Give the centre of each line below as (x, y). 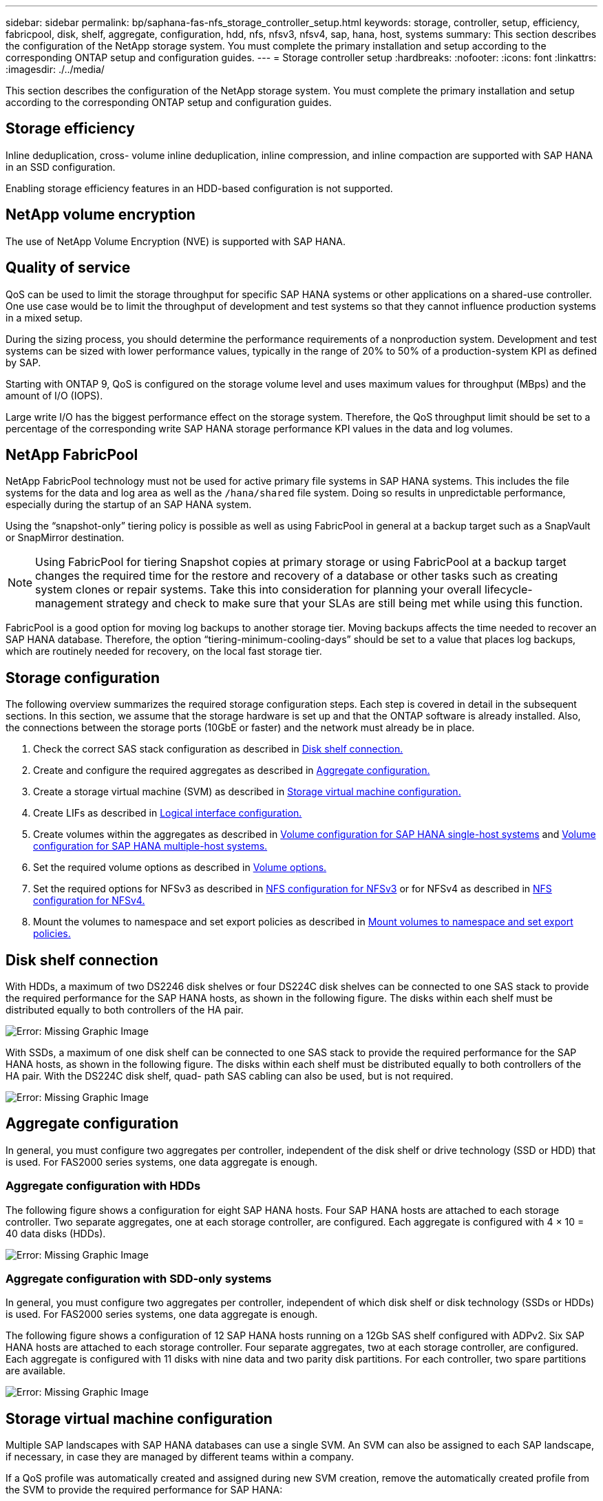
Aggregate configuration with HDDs (103, 1186)
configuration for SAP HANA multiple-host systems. (150, 846)
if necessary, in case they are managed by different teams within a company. (180, 1457)
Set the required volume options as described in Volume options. (180, 868)
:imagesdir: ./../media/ (55, 69)
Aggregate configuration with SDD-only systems (139, 1279)
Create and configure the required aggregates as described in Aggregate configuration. (232, 770)
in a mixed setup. (44, 317)
